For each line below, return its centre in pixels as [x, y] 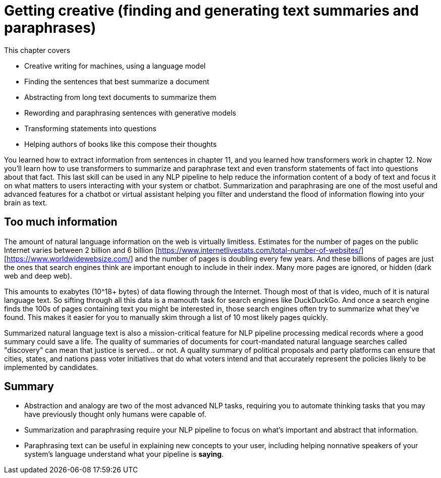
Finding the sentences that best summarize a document [117, 81]
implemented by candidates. [51, 367]
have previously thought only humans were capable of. [115, 414]
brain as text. [26, 202]
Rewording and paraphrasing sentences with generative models [130, 113]
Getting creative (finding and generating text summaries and [211, 11]
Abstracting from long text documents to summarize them [120, 97]
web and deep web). [38, 276]
